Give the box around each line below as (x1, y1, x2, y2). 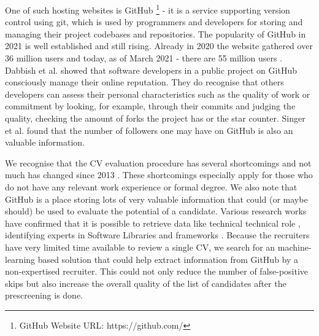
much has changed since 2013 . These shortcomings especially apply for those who (5, 168, 313, 181)
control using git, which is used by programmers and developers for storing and (5, 15, 303, 28)
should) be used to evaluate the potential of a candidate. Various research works (5, 205, 307, 217)
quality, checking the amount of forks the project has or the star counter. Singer (5, 112, 306, 124)
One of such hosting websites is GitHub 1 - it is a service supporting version (5, 2, 290, 16)
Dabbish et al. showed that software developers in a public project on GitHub (5, 63, 297, 76)
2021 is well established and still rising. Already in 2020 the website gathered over (5, 39, 313, 52)
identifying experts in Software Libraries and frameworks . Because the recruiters (5, 229, 310, 241)
